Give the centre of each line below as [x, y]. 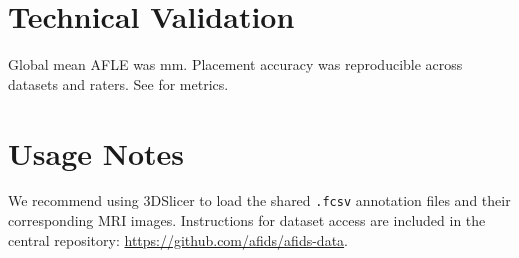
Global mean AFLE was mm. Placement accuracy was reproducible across [235, 64]
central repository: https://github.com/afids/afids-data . [178, 239]
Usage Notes [96, 152]
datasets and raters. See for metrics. [118, 83]
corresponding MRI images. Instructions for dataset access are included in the [247, 220]
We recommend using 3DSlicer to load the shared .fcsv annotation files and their [259, 200]
